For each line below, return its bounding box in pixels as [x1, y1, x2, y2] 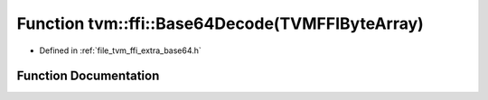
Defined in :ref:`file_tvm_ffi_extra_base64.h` [39, 45, 202, 56]
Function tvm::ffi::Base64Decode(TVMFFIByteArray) [16, 14, 424, 33]
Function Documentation [16, 68, 160, 84]
